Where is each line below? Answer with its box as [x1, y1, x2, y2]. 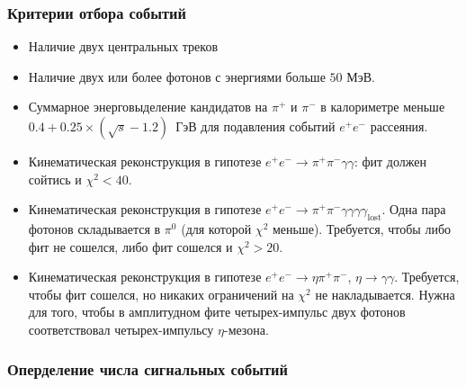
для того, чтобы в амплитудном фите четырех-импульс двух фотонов [28, 302, 406, 321]
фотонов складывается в [28, 219, 161, 238]
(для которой [181, 219, 252, 238]
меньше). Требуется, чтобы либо [272, 219, 452, 238]
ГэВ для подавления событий [175, 117, 336, 135]
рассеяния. [370, 117, 428, 135]
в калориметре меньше [320, 97, 445, 116]
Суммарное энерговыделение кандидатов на [28, 97, 268, 116]
